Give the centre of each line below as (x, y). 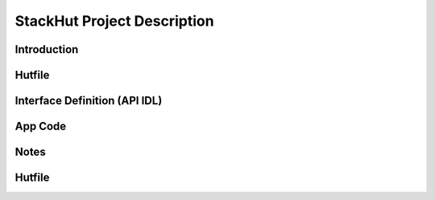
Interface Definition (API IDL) (89, 101)
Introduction (47, 49)
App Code (41, 127)
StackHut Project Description (114, 21)
